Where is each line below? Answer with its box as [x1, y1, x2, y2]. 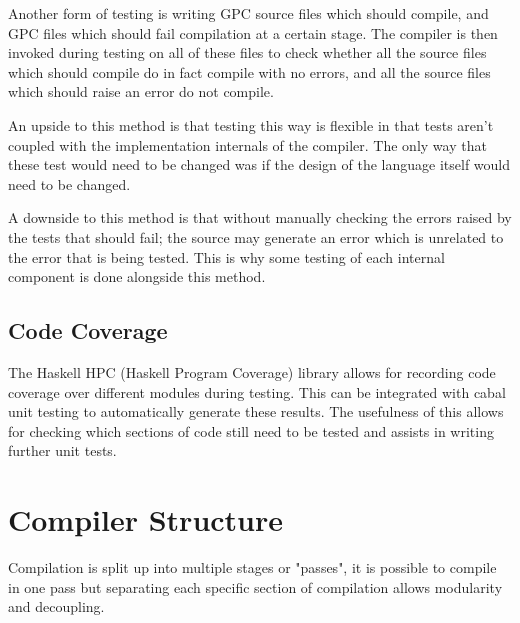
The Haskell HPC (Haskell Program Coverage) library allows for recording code [8, 361, 496, 382]
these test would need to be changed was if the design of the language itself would [8, 154, 511, 175]
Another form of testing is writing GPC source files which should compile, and [8, 3, 489, 23]
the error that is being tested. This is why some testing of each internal [8, 246, 445, 267]
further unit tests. [8, 440, 117, 461]
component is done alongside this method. [8, 266, 266, 287]
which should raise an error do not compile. [8, 81, 274, 102]
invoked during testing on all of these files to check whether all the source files [8, 42, 487, 63]
